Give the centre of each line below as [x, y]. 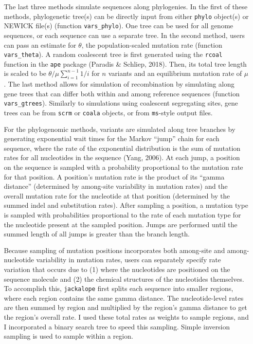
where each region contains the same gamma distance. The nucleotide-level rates [124, 298]
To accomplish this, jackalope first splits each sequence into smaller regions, [119, 288]
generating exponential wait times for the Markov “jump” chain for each [112, 138]
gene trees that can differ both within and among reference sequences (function [122, 93]
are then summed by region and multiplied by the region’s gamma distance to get [126, 307]
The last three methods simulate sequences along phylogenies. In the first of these [126, 6]
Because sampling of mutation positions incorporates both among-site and [115, 250]
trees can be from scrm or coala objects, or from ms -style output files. [108, 113]
